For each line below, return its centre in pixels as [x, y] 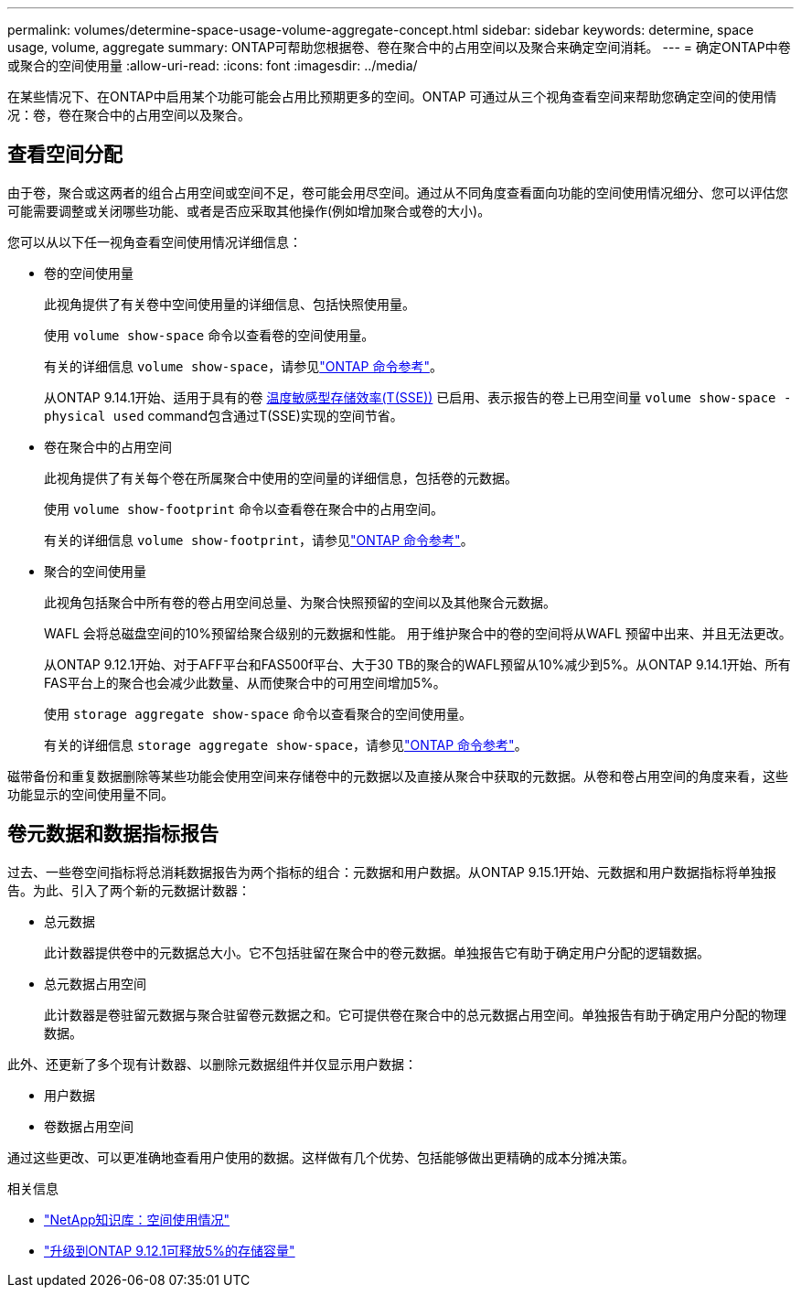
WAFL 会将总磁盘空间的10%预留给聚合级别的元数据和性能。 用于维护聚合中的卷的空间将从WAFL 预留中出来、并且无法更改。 [418, 633]
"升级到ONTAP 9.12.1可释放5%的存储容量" [170, 1250]
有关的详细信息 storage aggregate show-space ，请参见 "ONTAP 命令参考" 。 [286, 744]
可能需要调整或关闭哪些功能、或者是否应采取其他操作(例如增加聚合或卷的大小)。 [249, 210]
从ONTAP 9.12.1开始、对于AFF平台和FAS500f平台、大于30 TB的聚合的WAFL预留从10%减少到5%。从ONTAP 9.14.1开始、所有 [417, 664]
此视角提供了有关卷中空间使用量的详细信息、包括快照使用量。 [230, 304]
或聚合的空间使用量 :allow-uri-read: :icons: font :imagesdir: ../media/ [213, 65]
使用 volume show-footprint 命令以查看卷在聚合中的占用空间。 [244, 508]
